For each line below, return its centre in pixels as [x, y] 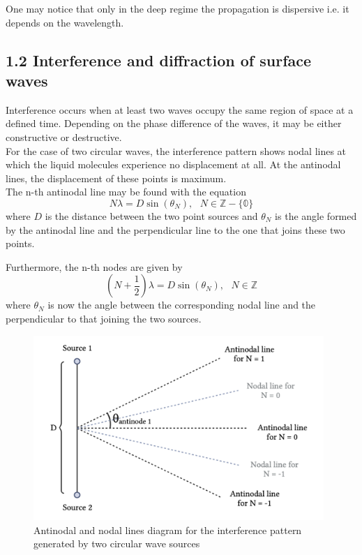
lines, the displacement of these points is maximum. [116, 178]
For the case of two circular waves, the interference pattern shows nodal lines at [176, 150]
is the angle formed [316, 215]
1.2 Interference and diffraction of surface [159, 60]
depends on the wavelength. [65, 22]
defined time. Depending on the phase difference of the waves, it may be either [174, 123]
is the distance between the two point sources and [151, 215]
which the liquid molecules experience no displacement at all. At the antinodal [173, 164]
